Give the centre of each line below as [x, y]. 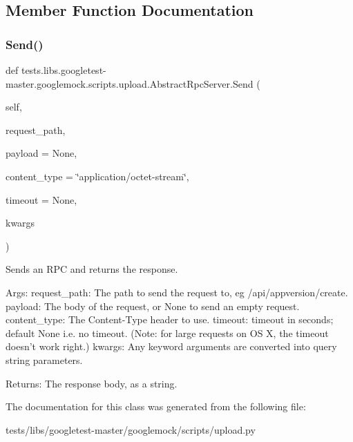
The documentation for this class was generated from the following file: [156, 406]
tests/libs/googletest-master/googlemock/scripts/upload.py [131, 429]
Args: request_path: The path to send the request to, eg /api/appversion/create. [177, 292]
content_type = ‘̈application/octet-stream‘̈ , [97, 176]
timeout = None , [41, 199]
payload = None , [41, 153]
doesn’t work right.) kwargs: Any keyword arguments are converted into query [171, 346]
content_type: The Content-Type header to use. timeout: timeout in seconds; [170, 319]
